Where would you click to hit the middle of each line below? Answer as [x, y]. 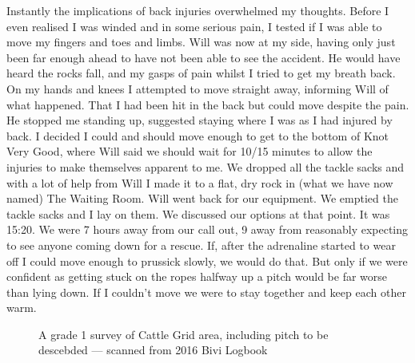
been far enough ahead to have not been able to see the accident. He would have [204, 57]
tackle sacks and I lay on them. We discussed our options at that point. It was [198, 213]
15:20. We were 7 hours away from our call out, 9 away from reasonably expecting [207, 229]
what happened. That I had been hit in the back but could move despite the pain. [208, 104]
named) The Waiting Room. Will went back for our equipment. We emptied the [202, 198]
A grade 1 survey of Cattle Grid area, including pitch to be [184, 334]
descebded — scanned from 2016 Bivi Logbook [153, 350]
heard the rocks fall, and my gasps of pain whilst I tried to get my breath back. [201, 73]
